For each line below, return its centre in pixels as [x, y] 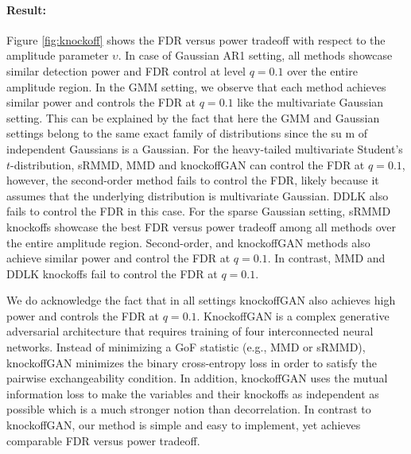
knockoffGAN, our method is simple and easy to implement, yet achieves [184, 425]
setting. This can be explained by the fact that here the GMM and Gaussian [193, 117]
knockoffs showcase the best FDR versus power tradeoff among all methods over [202, 226]
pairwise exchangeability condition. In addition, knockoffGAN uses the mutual [197, 378]
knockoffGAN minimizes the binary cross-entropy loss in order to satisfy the [192, 362]
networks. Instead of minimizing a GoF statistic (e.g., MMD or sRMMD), [186, 347]
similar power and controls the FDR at [101, 102]
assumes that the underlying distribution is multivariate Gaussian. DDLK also [198, 195]
